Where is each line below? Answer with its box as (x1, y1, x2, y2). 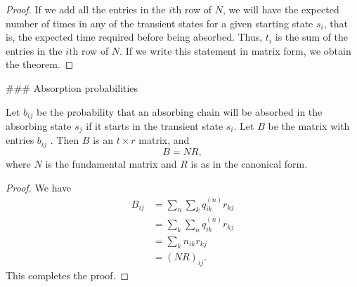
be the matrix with (268, 119, 350, 133)
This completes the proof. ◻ (6, 268, 129, 283)
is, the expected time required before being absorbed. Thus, (6, 29, 263, 44)
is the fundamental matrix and (45, 156, 177, 171)
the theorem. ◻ (6, 57, 74, 72)
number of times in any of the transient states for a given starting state (6, 15, 313, 30)
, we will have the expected (223, 2, 339, 16)
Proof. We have (6, 180, 72, 194)
